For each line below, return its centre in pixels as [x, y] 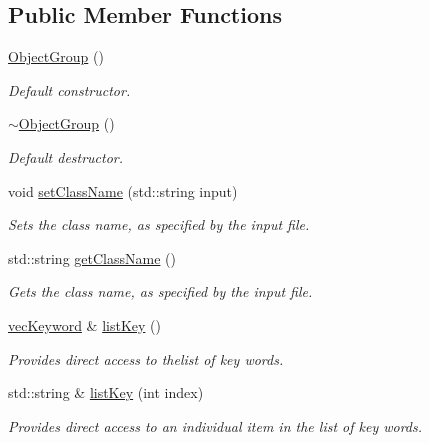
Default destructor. [66, 156]
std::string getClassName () [92, 257]
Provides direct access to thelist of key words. [146, 358]
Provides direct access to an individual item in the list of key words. [215, 425]
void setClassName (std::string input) [123, 190]
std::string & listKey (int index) [106, 392]
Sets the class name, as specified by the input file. [159, 224]
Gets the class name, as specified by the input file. [160, 291]
